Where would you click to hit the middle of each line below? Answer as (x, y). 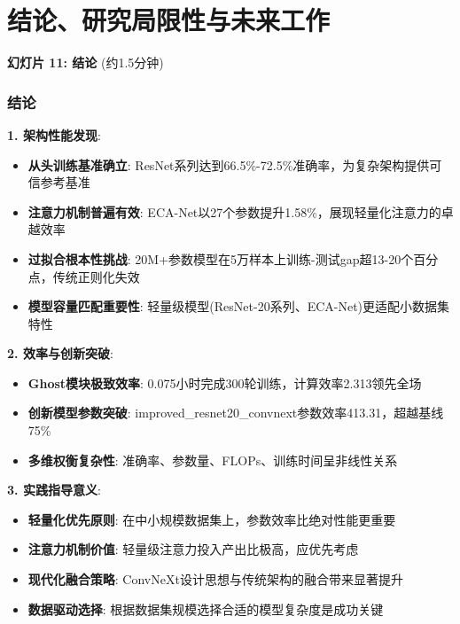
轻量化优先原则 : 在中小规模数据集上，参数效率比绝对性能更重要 (212, 519)
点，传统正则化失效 (84, 276)
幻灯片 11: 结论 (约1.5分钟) (86, 62)
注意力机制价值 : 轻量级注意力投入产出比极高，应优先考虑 (193, 549)
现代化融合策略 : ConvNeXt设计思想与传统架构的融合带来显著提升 (215, 579)
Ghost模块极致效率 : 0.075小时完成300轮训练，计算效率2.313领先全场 (225, 382)
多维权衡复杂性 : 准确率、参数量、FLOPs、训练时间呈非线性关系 (213, 460)
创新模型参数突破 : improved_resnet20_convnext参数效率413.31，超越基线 (236, 413)
